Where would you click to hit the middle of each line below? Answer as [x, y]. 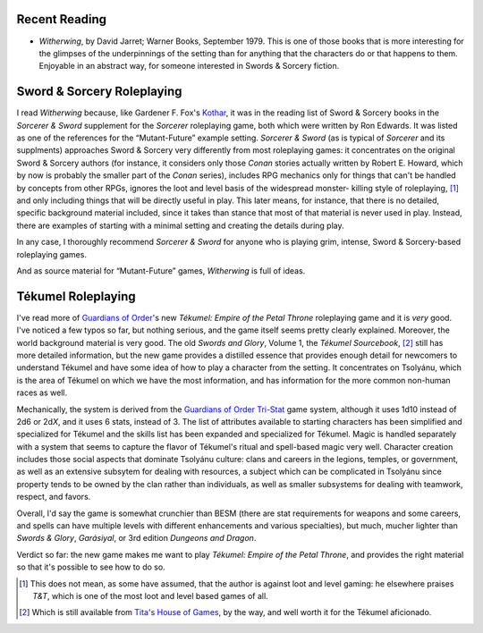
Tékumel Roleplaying [76, 296]
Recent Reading [62, 19]
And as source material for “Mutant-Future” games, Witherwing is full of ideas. [161, 270]
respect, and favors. [54, 497]
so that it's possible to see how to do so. [91, 567]
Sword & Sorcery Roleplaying [99, 92]
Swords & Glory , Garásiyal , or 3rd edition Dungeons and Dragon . [136, 538]
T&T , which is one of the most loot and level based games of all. [150, 596]
